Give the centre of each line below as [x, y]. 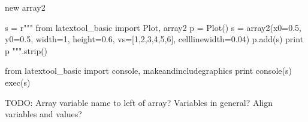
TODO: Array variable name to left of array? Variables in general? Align [139, 102]
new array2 [25, 7]
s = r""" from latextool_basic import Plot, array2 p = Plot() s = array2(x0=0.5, [153, 27]
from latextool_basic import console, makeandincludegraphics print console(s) [148, 71]
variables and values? [43, 114]
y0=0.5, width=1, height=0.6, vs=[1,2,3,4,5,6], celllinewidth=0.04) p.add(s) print [154, 39]
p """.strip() [26, 50]
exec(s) [18, 82]
